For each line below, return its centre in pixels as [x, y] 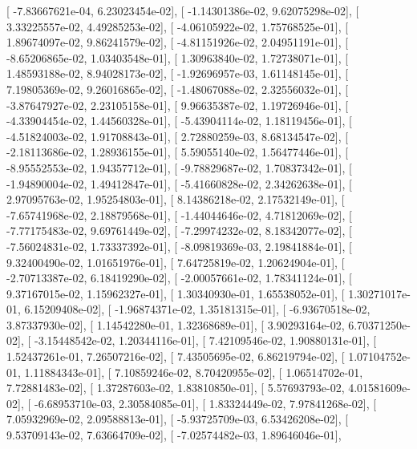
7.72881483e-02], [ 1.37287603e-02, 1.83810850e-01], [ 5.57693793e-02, [176, 388]
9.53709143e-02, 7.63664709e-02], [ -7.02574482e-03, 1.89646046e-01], [174, 435]
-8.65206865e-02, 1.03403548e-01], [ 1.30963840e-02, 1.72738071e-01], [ [178, 57]
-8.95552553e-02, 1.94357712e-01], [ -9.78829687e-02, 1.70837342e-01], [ [179, 167]
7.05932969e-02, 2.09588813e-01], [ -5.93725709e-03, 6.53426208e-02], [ [178, 419]
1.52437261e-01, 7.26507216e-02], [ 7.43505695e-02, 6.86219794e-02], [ [176, 356]
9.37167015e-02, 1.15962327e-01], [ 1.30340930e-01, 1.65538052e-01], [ [176, 293]
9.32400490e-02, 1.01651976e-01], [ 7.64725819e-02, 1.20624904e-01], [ [176, 262]
